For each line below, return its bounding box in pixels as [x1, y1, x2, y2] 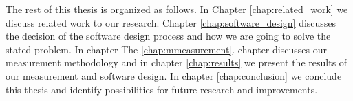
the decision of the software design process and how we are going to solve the [6, 29, 331, 43]
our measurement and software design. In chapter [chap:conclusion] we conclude [6, 68, 342, 83]
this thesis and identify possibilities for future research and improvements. [6, 82, 318, 96]
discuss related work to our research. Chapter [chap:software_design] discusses [6, 15, 336, 29]
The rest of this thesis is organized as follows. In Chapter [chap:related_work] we [6, 2, 348, 16]
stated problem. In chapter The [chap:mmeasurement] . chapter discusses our [6, 42, 327, 56]
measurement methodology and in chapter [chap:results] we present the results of [6, 55, 347, 70]
